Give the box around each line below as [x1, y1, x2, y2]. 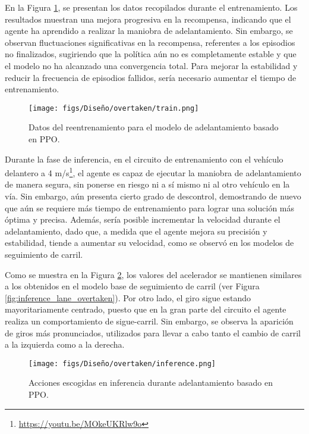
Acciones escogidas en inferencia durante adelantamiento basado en [29, 376, 273, 389]
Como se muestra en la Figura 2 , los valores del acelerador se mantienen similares [5, 268, 302, 280]
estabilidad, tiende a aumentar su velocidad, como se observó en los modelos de [5, 236, 294, 249]
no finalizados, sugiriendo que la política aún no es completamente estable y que [5, 48, 297, 60]
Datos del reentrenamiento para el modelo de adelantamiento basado [29, 121, 279, 133]
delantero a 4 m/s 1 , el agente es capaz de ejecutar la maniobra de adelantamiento [5, 165, 301, 179]
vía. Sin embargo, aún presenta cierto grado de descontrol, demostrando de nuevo [5, 190, 301, 202]
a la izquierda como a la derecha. [5, 338, 125, 351]
